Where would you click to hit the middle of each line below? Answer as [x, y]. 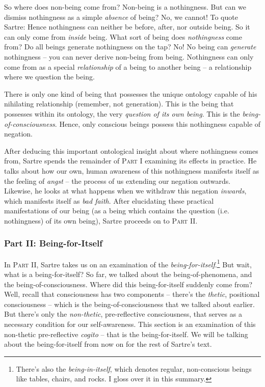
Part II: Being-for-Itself [54, 243]
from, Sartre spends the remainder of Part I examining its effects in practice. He [130, 161]
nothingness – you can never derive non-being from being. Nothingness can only [129, 56]
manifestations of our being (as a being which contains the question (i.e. [117, 211]
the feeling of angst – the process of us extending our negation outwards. [117, 181]
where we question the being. [49, 77]
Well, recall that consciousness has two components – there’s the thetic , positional [132, 294]
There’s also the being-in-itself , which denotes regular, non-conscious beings [134, 368]
